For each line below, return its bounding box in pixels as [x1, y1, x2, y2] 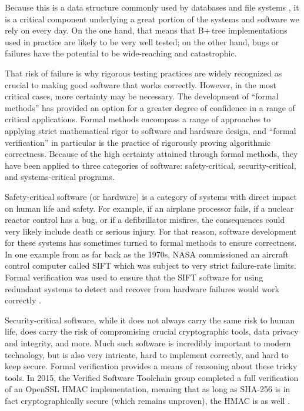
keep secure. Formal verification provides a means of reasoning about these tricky [5, 360, 298, 372]
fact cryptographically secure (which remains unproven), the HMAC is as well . [5, 395, 290, 406]
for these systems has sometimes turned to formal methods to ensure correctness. [5, 236, 297, 249]
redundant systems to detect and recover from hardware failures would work [5, 282, 279, 295]
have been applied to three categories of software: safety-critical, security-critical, [5, 159, 296, 171]
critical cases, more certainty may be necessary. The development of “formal [5, 90, 279, 102]
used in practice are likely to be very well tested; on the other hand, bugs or [5, 35, 279, 48]
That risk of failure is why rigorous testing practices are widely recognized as [5, 66, 282, 79]
